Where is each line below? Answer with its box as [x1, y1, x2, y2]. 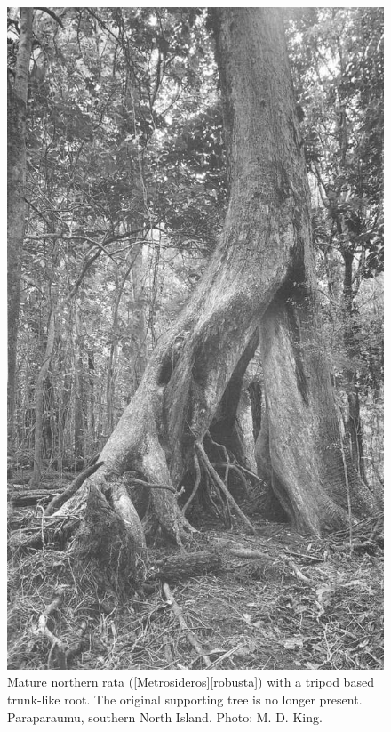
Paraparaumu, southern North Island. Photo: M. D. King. [7, 707, 323, 726]
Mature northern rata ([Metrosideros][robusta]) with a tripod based [7, 672, 374, 691]
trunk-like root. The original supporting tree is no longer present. [7, 689, 363, 708]
